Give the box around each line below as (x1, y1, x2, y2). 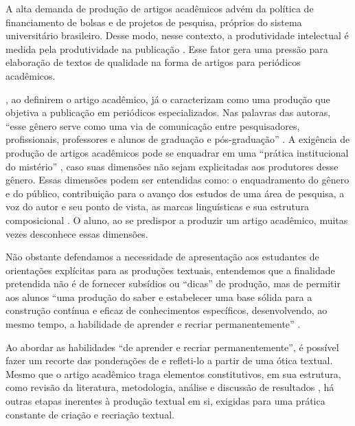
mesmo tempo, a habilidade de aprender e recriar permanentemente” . (5, 317, 301, 331)
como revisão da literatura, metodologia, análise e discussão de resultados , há (5, 380, 334, 394)
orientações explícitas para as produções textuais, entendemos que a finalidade (5, 262, 335, 277)
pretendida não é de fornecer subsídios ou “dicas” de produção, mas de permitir (5, 276, 341, 291)
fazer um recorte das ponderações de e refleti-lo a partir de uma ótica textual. (5, 353, 333, 368)
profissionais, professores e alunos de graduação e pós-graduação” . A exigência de (5, 132, 350, 146)
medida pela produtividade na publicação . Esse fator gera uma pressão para (5, 41, 328, 56)
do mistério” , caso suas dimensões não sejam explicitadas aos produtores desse (5, 159, 339, 173)
